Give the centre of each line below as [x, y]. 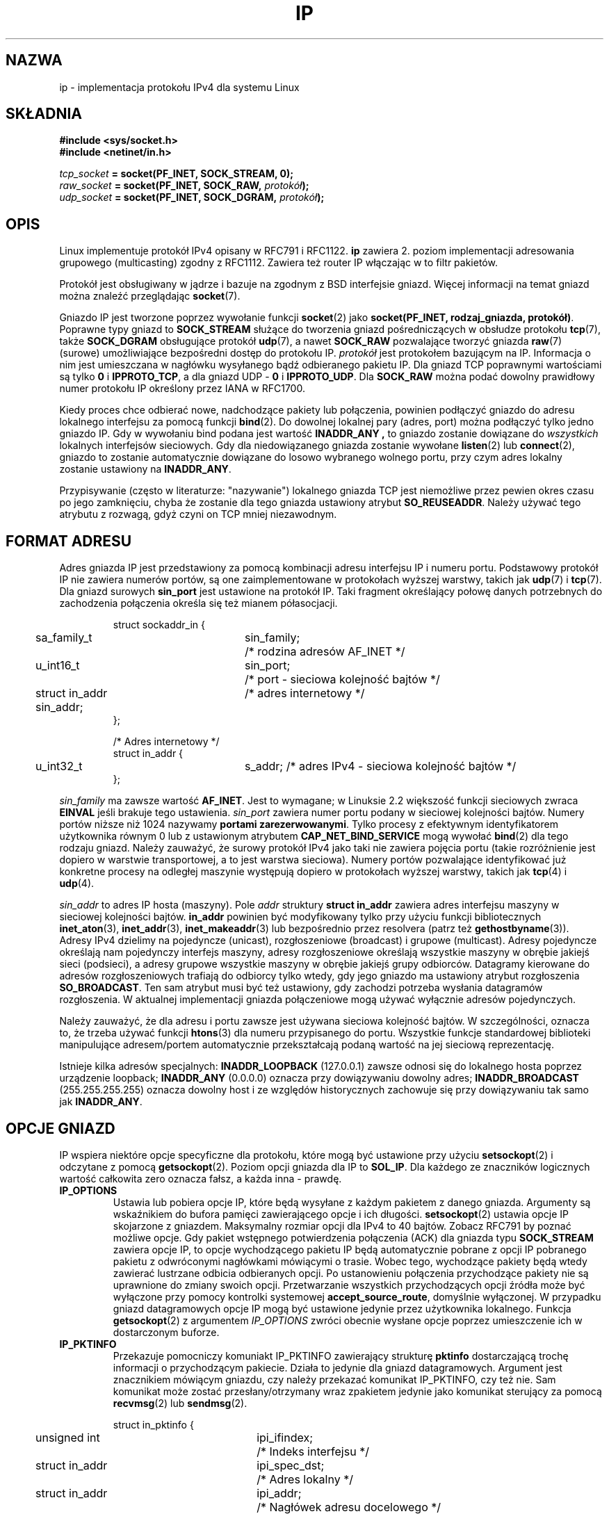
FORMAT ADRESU [69, 541]
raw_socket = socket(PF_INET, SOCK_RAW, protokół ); [184, 186]
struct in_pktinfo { [153, 1424]
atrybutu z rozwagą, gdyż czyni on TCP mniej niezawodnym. [198, 514]
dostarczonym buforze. [166, 1332]
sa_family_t [64, 638]
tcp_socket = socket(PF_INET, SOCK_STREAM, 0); [177, 174]
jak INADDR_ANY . [101, 1102]
